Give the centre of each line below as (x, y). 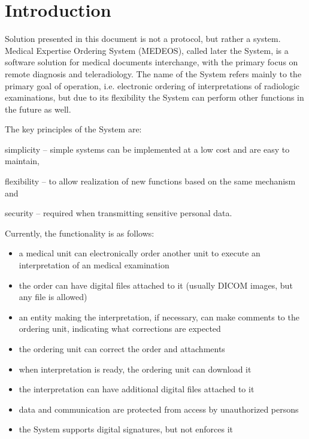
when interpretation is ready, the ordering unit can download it (135, 369)
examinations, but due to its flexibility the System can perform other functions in (154, 97)
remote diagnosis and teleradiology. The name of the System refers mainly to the (153, 73)
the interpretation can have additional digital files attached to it (137, 389)
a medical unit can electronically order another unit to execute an (140, 253)
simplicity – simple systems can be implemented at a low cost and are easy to (147, 149)
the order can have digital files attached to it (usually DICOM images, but (156, 285)
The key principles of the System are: (73, 129)
